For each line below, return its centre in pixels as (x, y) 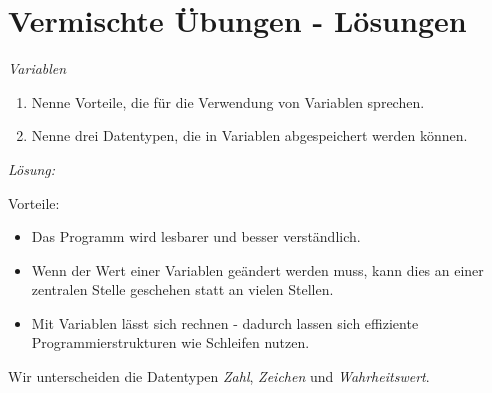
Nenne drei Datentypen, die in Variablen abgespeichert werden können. (249, 135)
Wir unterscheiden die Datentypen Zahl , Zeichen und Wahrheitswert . (219, 376)
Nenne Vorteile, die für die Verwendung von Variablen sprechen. (228, 101)
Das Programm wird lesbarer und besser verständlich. (196, 236)
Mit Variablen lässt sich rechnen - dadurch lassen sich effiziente (225, 322)
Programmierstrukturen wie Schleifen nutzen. (170, 342)
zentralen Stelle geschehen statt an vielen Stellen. (182, 289)
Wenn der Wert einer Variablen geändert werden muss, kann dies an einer (257, 269)
